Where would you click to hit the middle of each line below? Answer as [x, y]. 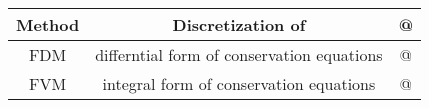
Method [48, 24]
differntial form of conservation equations [239, 54]
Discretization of [239, 24]
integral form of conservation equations [239, 83]
